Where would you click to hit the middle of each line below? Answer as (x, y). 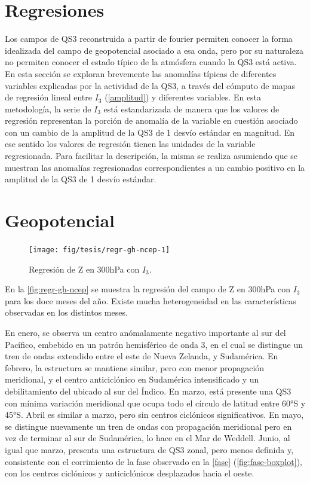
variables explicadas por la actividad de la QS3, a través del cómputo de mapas (150, 85)
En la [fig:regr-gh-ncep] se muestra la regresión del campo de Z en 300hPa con (148, 289)
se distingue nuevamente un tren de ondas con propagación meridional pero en (148, 426)
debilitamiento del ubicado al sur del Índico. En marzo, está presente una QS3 (148, 391)
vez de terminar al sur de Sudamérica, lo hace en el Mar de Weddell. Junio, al (148, 438)
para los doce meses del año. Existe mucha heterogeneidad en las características (151, 300)
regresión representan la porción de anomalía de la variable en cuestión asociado (151, 120)
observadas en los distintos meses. (66, 312)
